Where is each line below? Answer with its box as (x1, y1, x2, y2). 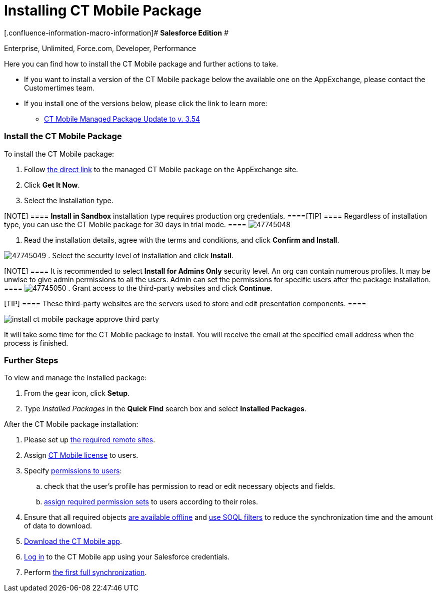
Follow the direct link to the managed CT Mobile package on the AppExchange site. (24, 165, 298, 174)
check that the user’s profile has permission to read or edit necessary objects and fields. (44, 482, 335, 491)
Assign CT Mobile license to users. (24, 451, 138, 460)
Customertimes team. (24, 83, 95, 92)
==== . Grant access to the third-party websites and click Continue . (4, 283, 272, 292)
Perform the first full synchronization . (24, 568, 147, 577)
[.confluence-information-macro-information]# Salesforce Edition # (4, 28, 228, 37)
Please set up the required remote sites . (24, 435, 155, 444)
